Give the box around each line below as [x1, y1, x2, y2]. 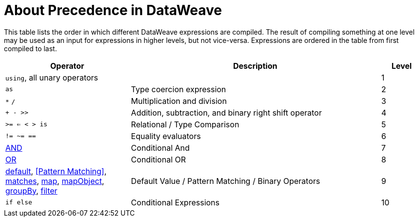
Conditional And [131, 142, 190, 153]
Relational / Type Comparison [131, 119, 239, 129]
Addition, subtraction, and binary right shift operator [131, 107, 322, 118]
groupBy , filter [5, 185, 58, 196]
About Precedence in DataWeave [4, 2, 222, 19]
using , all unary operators [5, 72, 99, 82]
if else [5, 199, 32, 206]
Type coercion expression [131, 84, 226, 94]
